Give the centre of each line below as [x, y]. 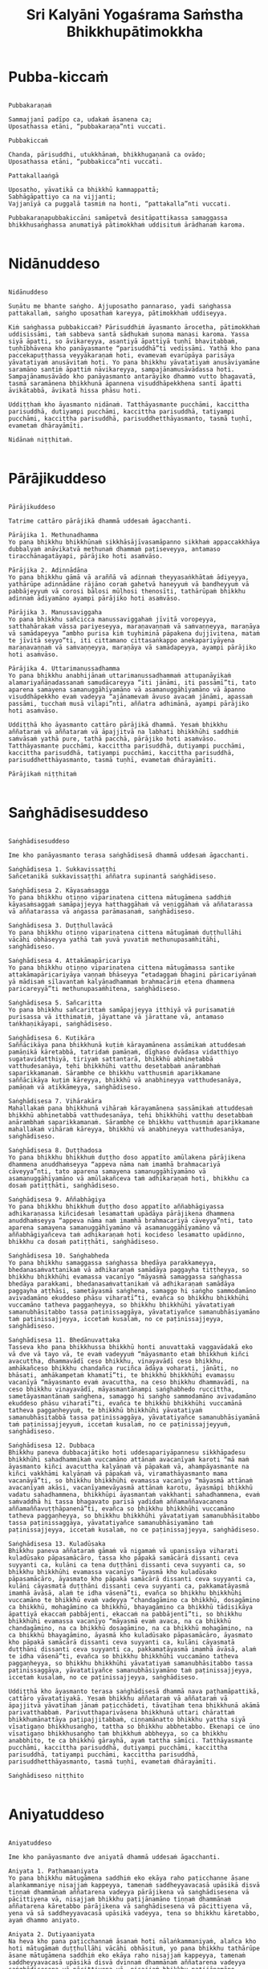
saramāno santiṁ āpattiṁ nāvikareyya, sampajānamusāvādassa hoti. [122, 369]
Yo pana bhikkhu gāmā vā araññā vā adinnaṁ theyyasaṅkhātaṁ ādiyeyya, [129, 577]
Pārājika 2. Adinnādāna [48, 570]
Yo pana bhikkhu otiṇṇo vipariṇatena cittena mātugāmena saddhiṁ [120, 897]
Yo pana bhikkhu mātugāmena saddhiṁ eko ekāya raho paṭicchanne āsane [129, 1878]
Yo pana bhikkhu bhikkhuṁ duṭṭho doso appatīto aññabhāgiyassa [116, 1206]
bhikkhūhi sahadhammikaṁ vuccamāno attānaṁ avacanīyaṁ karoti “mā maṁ [129, 1459]
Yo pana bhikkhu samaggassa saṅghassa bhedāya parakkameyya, [113, 1262]
